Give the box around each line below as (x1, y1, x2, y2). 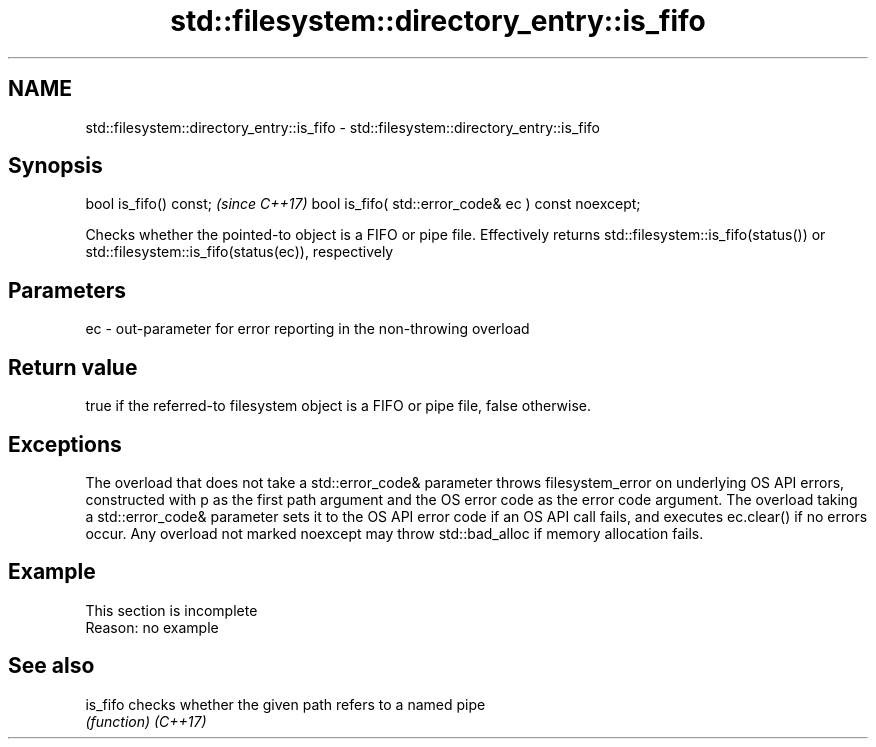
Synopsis (8, 153, 103, 179)
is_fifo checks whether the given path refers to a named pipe (85, 695, 486, 713)
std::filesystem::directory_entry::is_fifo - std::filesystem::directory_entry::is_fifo (85, 118, 601, 136)
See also (8, 653, 95, 679)
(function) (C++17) (85, 712, 207, 730)
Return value (8, 354, 138, 380)
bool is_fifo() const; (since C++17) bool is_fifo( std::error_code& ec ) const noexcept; (85, 195, 641, 213)
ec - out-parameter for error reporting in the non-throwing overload (85, 320, 530, 338)
